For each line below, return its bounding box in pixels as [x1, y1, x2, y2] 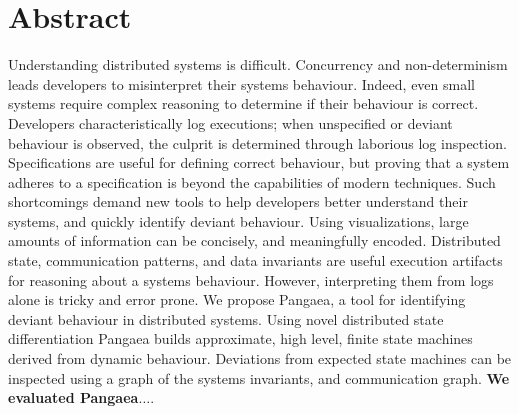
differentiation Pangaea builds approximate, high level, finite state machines [8, 328, 473, 349]
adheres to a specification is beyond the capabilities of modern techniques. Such [8, 171, 496, 192]
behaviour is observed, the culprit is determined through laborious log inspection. [8, 132, 507, 153]
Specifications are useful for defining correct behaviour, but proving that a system [8, 152, 510, 173]
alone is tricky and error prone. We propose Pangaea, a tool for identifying [8, 289, 466, 310]
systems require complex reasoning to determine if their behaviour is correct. [8, 93, 479, 114]
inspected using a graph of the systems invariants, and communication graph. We [8, 367, 510, 388]
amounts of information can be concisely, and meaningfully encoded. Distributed [8, 230, 501, 251]
